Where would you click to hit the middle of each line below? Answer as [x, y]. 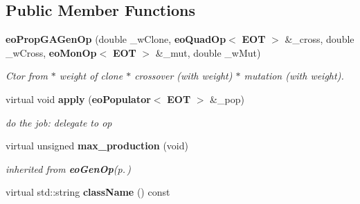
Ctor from [27, 76]
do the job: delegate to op [59, 122]
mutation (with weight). [294, 76]
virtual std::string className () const [88, 192]
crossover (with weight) [183, 76]
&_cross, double [319, 39]
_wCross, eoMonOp [51, 52]
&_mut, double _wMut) [208, 52]
